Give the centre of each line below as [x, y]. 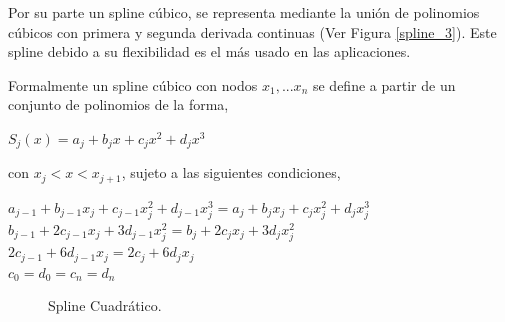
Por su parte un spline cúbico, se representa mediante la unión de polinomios [244, 12]
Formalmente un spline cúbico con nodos [133, 84]
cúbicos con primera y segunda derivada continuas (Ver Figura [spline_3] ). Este [252, 31]
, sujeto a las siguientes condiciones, [231, 172]
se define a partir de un [384, 84]
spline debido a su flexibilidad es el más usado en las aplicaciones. [209, 51]
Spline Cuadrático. [105, 305]
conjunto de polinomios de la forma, [118, 104]
